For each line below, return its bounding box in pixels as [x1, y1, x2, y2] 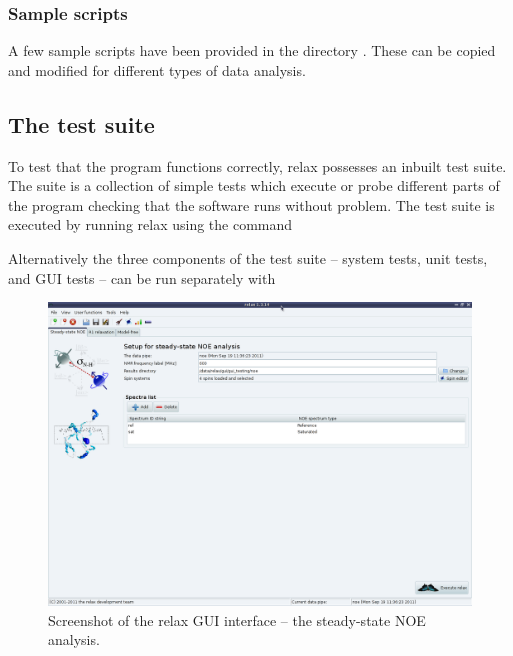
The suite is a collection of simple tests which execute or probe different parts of [8, 175, 500, 196]
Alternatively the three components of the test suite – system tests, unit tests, [8, 247, 488, 268]
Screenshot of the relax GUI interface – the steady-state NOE [48, 609, 426, 630]
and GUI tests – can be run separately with [8, 267, 276, 288]
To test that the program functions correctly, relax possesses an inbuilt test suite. [8, 155, 507, 176]
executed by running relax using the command [8, 214, 293, 235]
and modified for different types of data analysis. [8, 59, 306, 80]
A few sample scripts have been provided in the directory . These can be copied [8, 40, 496, 61]
